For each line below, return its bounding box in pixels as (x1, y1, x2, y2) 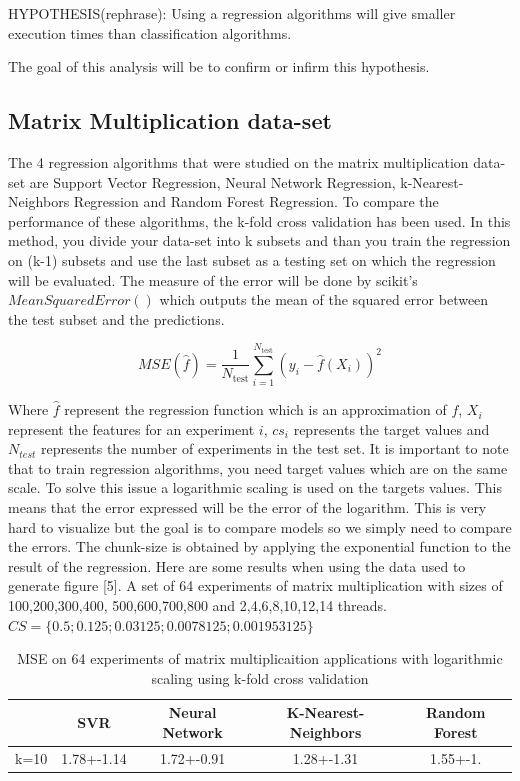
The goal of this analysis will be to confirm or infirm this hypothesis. (8, 56, 430, 77)
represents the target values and (293, 418, 490, 439)
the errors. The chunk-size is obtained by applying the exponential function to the (8, 536, 511, 557)
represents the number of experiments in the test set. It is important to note (40, 438, 509, 459)
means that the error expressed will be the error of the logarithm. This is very (8, 497, 487, 518)
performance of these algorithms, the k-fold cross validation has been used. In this (8, 210, 511, 231)
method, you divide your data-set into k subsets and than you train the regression (8, 230, 511, 251)
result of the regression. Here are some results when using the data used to (8, 555, 466, 576)
